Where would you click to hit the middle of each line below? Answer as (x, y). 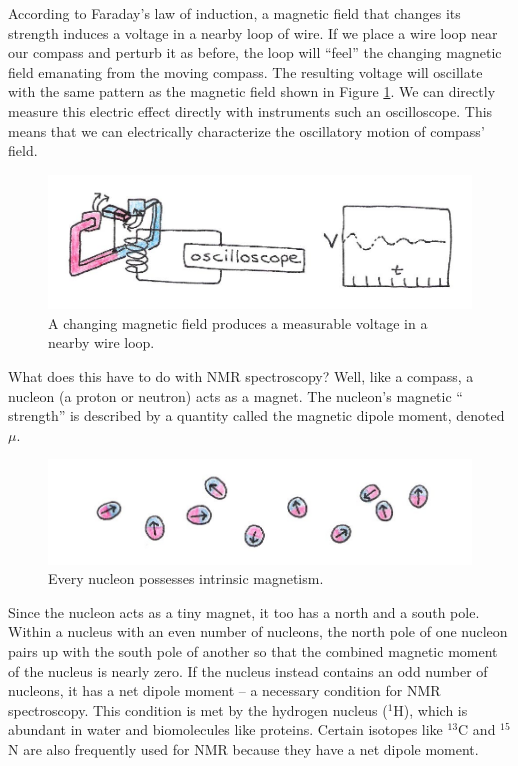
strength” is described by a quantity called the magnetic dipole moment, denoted (256, 415)
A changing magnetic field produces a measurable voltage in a (238, 322)
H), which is (430, 709)
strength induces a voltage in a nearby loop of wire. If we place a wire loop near (253, 32)
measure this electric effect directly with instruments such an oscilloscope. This (250, 110)
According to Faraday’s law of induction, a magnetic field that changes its (234, 13)
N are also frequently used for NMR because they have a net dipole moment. (243, 748)
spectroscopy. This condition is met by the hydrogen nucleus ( (198, 709)
